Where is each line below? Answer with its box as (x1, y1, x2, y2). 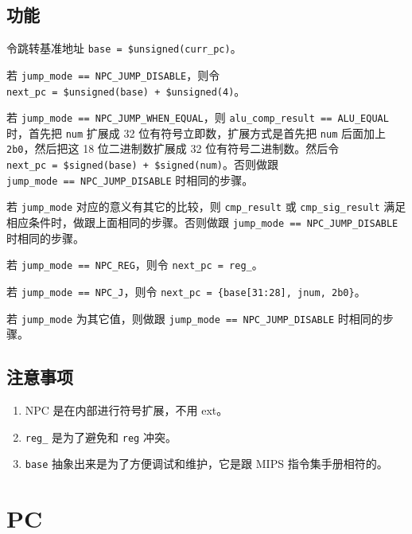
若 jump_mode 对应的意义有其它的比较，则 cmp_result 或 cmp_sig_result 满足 (6, 198, 406, 215)
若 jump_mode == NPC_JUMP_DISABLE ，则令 (6, 66, 220, 83)
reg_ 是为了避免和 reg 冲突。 (25, 428, 177, 445)
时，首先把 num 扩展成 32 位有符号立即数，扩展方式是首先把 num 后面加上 (6, 124, 386, 141)
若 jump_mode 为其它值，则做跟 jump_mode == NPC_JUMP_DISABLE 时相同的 (6, 310, 383, 326)
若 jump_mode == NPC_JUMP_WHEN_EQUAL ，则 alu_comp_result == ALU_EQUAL (6, 109, 389, 126)
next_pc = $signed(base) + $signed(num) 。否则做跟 (6, 156, 279, 173)
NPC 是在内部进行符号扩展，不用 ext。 (25, 402, 228, 419)
